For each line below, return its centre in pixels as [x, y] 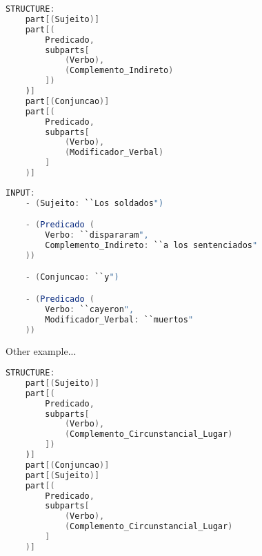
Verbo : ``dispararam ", [97, 235]
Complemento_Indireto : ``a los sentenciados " [151, 246]
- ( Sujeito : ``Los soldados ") [94, 203]
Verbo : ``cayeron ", [90, 309]
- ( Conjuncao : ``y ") [72, 277]
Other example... [41, 351]
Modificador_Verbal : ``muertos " [119, 319]
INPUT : [20, 193]
